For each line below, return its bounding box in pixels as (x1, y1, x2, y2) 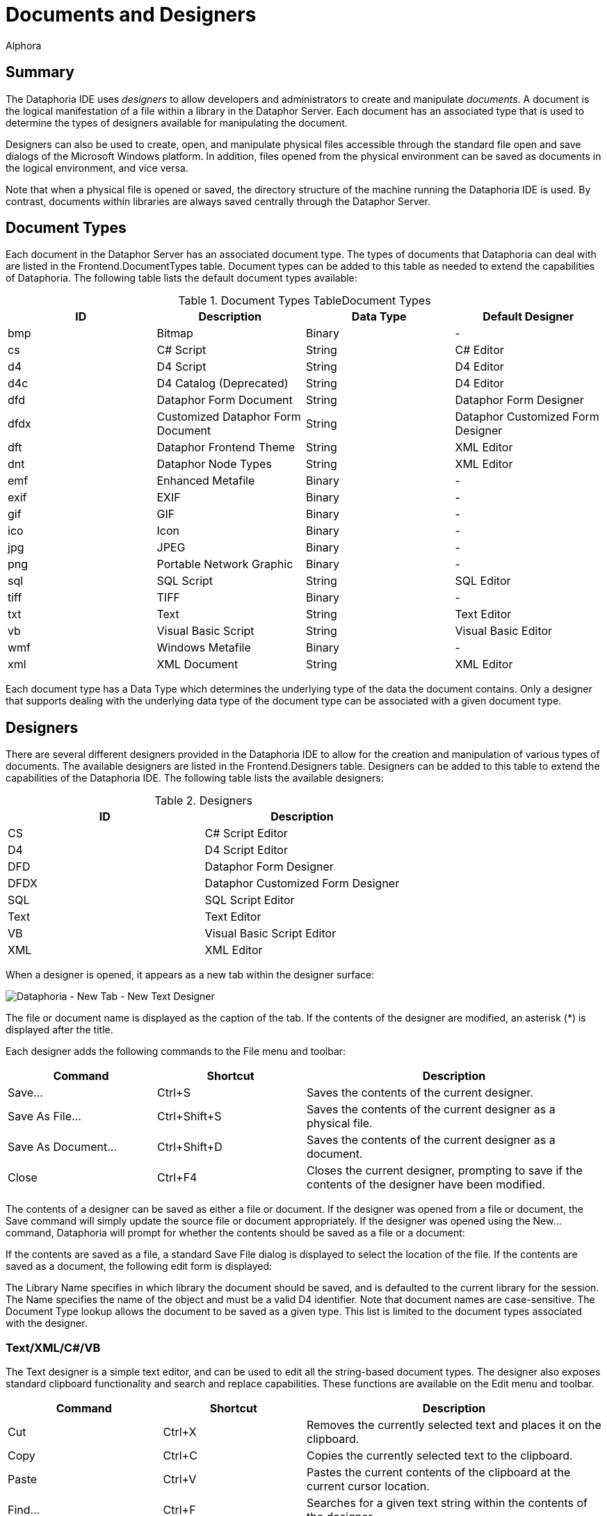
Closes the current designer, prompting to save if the (307, 1163, 583, 1178)
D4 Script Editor (204, 843, 288, 857)
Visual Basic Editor (455, 624, 553, 638)
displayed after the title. (6, 1024, 113, 1036)
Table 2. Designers (154, 793, 252, 808)
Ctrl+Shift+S (157, 1109, 222, 1124)
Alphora (6, 39, 42, 51)
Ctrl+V (163, 1472, 197, 1487)
